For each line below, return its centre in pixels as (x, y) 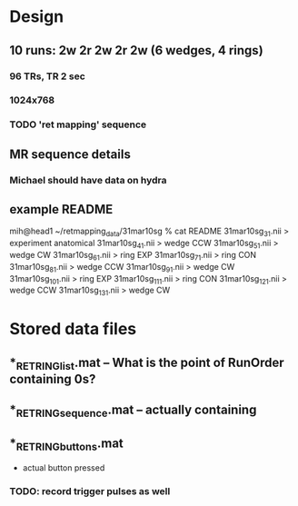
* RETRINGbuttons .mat (67, 444)
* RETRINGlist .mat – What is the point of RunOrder (147, 364)
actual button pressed (64, 467)
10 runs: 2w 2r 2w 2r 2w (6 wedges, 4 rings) (136, 50)
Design (37, 17)
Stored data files (73, 329)
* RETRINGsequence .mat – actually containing (133, 411)
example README (61, 209)
